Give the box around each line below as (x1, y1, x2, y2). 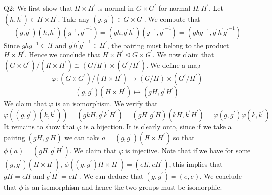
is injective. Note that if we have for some (125, 145, 251, 155)
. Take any (58, 13, 90, 24)
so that (173, 132, 195, 142)
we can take (64, 132, 100, 142)
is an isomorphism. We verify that (55, 98, 158, 109)
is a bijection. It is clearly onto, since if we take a (84, 121, 232, 131)
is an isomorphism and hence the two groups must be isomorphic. (25, 181, 222, 192)
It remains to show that (4, 121, 75, 131)
